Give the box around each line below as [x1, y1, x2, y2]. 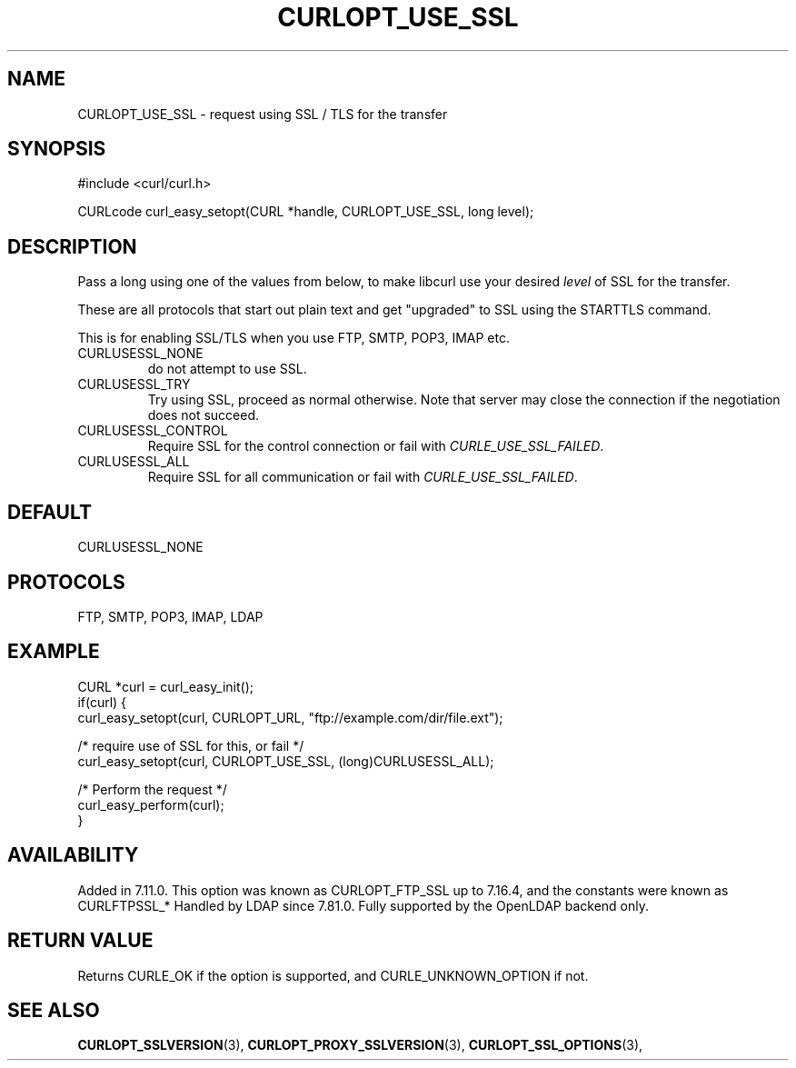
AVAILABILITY [7, 843, 139, 867]
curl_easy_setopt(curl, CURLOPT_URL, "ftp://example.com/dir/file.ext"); [77, 709, 503, 725]
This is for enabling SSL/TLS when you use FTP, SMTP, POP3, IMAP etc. [77, 330, 510, 346]
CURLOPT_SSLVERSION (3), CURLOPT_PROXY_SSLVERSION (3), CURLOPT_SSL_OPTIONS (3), [77, 1037, 643, 1053]
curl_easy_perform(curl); [77, 796, 224, 813]
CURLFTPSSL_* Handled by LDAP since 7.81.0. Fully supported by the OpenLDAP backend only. [77, 897, 650, 913]
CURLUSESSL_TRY [77, 376, 191, 393]
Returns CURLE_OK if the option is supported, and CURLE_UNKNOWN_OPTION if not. [77, 967, 589, 983]
